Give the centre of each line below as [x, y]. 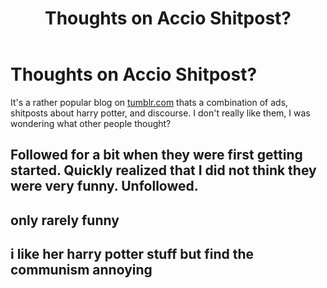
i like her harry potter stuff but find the [132, 254]
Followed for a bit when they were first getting [156, 155]
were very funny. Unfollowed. [104, 186]
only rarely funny [65, 220]
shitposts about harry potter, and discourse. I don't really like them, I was [160, 113]
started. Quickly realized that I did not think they [163, 170]
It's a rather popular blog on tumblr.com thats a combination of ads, [149, 102]
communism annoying [81, 270]
